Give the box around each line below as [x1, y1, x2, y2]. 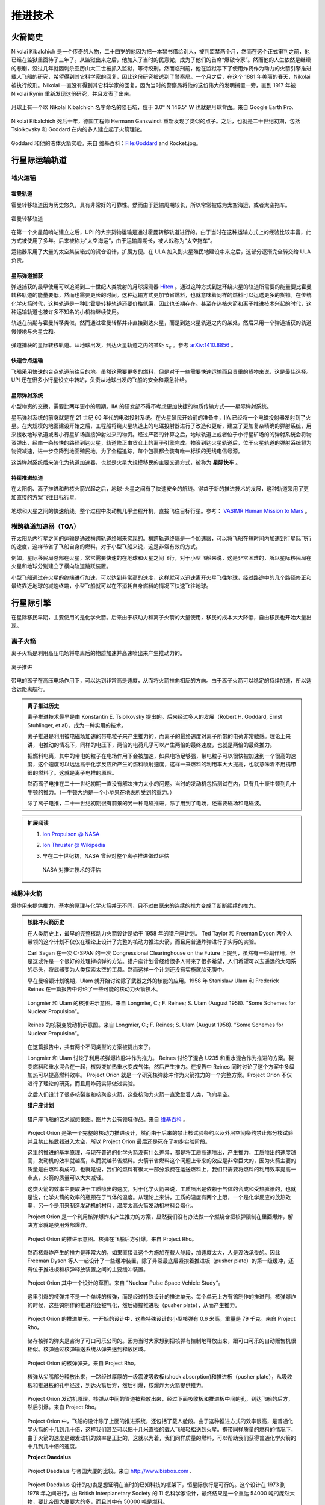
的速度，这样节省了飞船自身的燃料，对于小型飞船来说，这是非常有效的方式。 [11, 543, 201, 550]
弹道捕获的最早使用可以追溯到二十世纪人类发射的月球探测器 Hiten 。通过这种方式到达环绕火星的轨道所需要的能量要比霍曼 [11, 283, 312, 290]
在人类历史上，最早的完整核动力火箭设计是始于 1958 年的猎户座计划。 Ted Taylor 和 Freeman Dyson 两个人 [27, 929, 292, 937]
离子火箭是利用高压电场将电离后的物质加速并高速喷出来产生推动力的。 [11, 650, 185, 657]
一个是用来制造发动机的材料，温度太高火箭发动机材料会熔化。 [43, 1202, 196, 1209]
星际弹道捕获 [11, 272, 43, 279]
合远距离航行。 [11, 685, 48, 692]
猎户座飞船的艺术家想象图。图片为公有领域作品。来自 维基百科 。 [27, 1116, 189, 1123]
